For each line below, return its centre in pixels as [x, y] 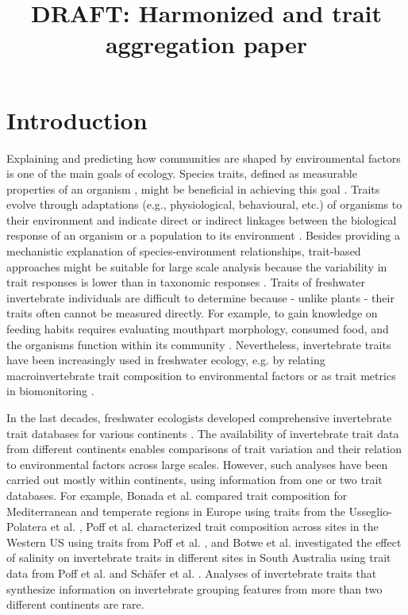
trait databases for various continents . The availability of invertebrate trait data [203, 433]
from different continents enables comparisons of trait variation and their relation [204, 449]
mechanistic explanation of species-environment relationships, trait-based [184, 251]
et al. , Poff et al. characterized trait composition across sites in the [214, 527]
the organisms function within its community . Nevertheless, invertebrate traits [199, 344]
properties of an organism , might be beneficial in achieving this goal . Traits [193, 188]
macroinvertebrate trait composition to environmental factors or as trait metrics [201, 375]
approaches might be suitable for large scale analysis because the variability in [197, 266]
